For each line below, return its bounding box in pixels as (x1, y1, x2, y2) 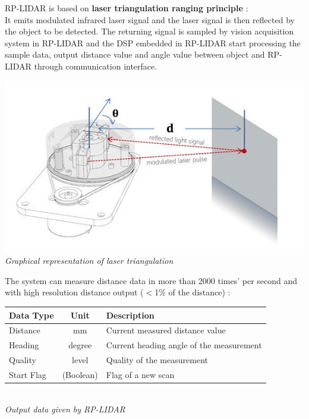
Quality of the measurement (106, 354, 208, 366)
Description (106, 308, 154, 321)
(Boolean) (62, 368, 98, 380)
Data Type (9, 308, 54, 321)
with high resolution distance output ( (5, 286, 144, 298)
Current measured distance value (106, 324, 226, 336)
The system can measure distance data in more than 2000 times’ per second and (5, 274, 298, 286)
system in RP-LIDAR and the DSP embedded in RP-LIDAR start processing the (5, 36, 301, 49)
